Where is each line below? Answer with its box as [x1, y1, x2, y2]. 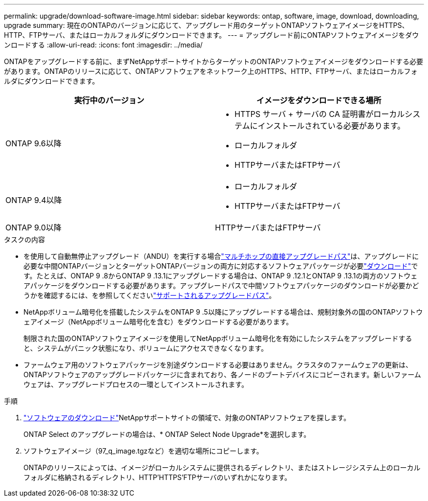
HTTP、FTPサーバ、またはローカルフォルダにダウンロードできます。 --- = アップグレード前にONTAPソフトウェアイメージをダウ [4, 31, 419, 39]
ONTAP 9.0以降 [5, 223, 62, 232]
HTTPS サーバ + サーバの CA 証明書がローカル [235, 109, 405, 119]
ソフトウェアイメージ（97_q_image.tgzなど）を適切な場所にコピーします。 [23, 447, 263, 455]
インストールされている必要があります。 [257, 121, 406, 131]
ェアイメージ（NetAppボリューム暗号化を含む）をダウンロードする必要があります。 [23, 318, 293, 326]
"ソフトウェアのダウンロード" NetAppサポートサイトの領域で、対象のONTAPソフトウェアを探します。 [23, 413, 350, 422]
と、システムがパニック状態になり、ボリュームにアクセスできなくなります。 [23, 344, 268, 352]
